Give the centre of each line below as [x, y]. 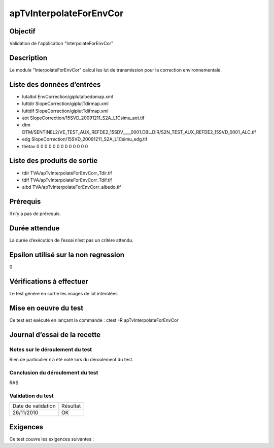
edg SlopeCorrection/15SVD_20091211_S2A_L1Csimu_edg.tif [85, 139]
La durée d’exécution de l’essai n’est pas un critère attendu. [72, 240]
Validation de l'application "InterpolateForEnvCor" [61, 44]
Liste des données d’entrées [55, 84]
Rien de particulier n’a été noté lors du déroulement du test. [72, 359]
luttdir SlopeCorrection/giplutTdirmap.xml [65, 104]
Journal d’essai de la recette [55, 335]
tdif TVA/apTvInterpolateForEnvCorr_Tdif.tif [67, 180]
